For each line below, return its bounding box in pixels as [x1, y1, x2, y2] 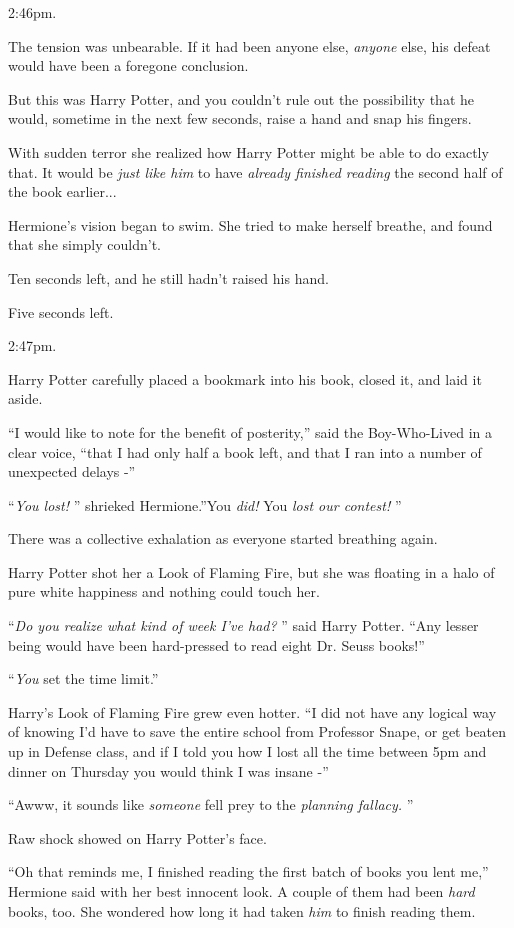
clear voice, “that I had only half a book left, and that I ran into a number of [8, 441, 482, 462]
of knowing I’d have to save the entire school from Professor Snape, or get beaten [8, 721, 507, 742]
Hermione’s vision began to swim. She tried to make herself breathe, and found [8, 214, 493, 235]
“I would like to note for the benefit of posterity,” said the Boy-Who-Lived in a [8, 421, 493, 442]
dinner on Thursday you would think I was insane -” [8, 760, 329, 781]
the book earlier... [8, 181, 117, 202]
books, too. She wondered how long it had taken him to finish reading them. [8, 900, 476, 921]
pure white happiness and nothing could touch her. [8, 581, 320, 602]
